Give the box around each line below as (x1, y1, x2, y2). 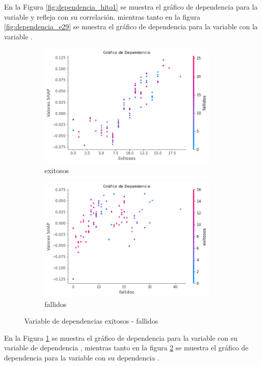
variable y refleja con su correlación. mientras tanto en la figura (4, 11, 201, 22)
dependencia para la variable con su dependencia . (4, 352, 160, 363)
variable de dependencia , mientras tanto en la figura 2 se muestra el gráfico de (4, 342, 249, 353)
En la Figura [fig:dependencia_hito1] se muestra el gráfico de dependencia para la (4, 2, 258, 12)
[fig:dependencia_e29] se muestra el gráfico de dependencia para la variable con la (4, 21, 258, 32)
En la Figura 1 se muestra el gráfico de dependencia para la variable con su (4, 332, 238, 343)
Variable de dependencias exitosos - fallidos (24, 316, 158, 326)
